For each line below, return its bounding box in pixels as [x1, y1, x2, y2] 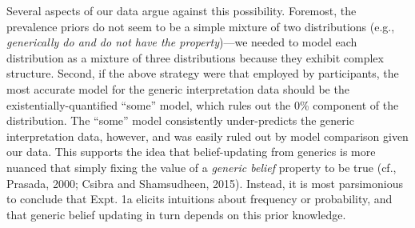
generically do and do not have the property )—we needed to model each [6, 34, 357, 50]
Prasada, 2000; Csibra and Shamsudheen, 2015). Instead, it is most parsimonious [6, 174, 404, 191]
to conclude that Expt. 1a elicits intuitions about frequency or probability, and [6, 190, 393, 207]
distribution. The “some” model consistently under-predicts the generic [6, 112, 354, 129]
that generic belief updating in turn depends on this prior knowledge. [6, 206, 346, 222]
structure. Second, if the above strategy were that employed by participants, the [6, 65, 399, 82]
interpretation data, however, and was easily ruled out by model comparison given [6, 127, 409, 144]
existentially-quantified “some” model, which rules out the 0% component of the [6, 96, 399, 113]
